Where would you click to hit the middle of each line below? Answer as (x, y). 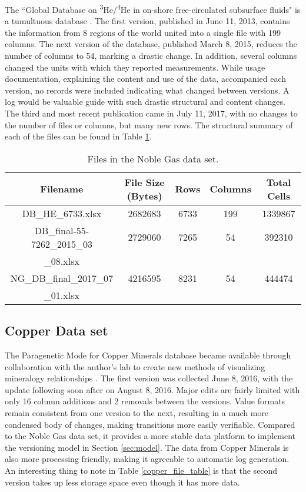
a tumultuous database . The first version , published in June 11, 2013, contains (147, 21)
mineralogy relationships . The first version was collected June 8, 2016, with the (149, 378)
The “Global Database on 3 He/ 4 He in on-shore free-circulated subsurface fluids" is (153, 9)
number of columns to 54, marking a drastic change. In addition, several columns (151, 56)
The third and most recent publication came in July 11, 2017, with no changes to (151, 113)
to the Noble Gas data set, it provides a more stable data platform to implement (150, 436)
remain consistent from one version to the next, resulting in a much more (137, 412)
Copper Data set (56, 330)
